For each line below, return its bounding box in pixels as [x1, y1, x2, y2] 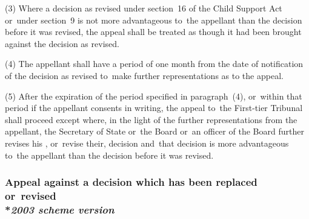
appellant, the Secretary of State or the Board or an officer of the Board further [5, 125, 304, 138]
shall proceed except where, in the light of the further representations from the [5, 113, 297, 125]
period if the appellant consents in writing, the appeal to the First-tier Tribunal [5, 101, 303, 114]
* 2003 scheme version [5, 202, 115, 217]
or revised [5, 188, 56, 203]
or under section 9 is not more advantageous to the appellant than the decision [5, 13, 302, 26]
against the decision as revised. [5, 37, 119, 49]
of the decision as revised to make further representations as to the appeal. [5, 69, 284, 81]
